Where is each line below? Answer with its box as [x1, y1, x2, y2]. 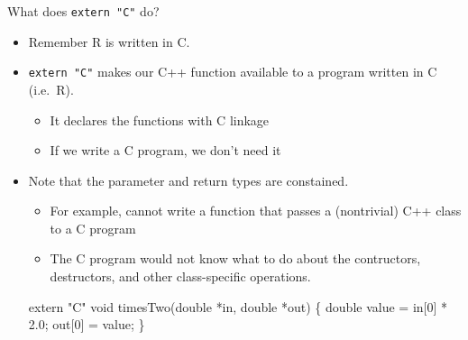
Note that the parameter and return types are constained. [28, 170, 349, 189]
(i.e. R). [28, 79, 74, 98]
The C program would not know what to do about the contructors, [50, 249, 421, 268]
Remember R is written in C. [28, 32, 190, 51]
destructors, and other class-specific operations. [50, 267, 311, 286]
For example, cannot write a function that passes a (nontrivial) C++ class [50, 201, 462, 220]
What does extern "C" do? [7, 2, 160, 20]
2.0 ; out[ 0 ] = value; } [28, 315, 145, 334]
